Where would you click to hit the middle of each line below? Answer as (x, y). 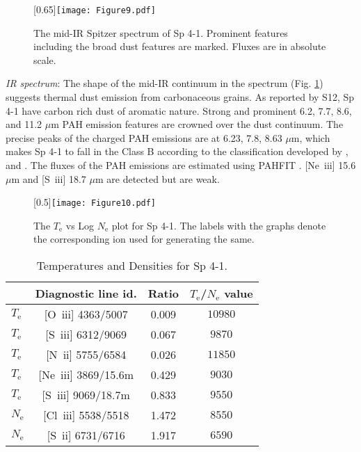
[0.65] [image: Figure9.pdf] (95, 9)
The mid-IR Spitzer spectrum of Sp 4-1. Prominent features (161, 32)
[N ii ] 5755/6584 (86, 355)
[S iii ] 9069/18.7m (86, 395)
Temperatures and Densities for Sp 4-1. (132, 266)
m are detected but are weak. (157, 178)
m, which (311, 137)
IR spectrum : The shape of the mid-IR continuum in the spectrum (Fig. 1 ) (165, 83)
